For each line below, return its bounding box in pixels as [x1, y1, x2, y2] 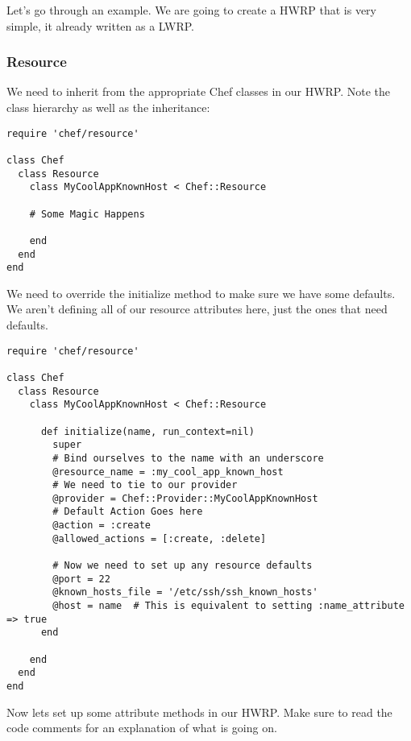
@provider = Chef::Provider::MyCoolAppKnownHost [52, 492, 318, 504]
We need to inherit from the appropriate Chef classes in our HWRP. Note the [6, 83, 391, 100]
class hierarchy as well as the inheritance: [6, 99, 210, 115]
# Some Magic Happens [29, 208, 145, 220]
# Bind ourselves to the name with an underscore [52, 452, 324, 464]
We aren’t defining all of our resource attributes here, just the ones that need [6, 300, 388, 317]
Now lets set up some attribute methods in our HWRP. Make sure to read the [6, 703, 392, 720]
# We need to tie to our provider [52, 479, 238, 491]
